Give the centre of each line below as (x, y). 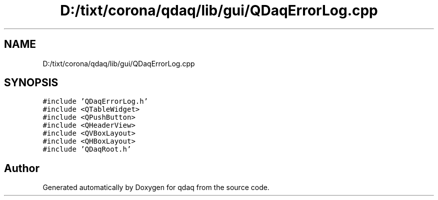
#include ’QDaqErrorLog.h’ (95, 101)
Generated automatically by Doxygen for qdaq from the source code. (156, 188)
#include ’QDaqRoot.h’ (87, 149)
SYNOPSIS (31, 83)
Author (22, 168)
